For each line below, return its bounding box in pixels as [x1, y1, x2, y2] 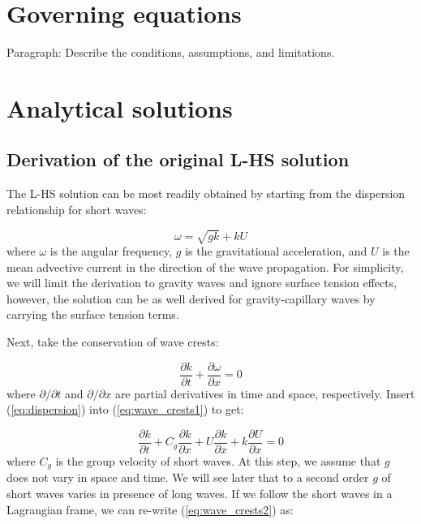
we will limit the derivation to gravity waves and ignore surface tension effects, [6, 274, 397, 291]
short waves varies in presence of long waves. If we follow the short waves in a [6, 484, 393, 501]
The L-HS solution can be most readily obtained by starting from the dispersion [6, 185, 406, 202]
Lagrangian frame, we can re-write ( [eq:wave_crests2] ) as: [6, 500, 294, 518]
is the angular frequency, [49, 243, 173, 260]
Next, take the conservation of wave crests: [6, 333, 219, 350]
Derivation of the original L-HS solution [6, 147, 350, 172]
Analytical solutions [6, 91, 233, 124]
